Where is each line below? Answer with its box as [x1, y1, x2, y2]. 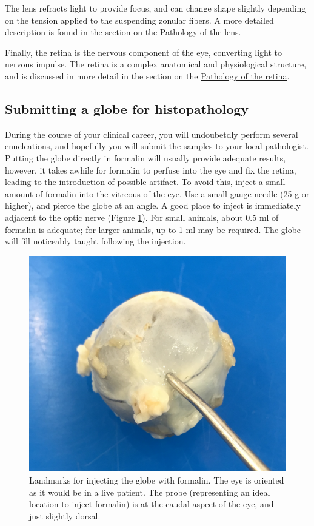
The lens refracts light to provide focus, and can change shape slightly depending [5, 2, 306, 14]
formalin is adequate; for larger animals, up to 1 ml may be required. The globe [5, 223, 301, 235]
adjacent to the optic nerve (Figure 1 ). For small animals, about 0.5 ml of [5, 211, 279, 223]
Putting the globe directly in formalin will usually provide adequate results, [5, 151, 286, 164]
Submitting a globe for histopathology [5, 99, 249, 118]
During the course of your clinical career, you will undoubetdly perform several [5, 127, 298, 140]
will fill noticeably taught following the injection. [5, 235, 186, 248]
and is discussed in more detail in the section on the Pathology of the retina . [5, 69, 290, 82]
